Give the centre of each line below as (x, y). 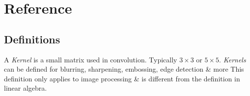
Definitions (32, 39)
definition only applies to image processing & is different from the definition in (122, 78)
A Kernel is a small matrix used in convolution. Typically (91, 59)
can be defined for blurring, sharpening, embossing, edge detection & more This (124, 69)
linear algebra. (26, 88)
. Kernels (233, 59)
